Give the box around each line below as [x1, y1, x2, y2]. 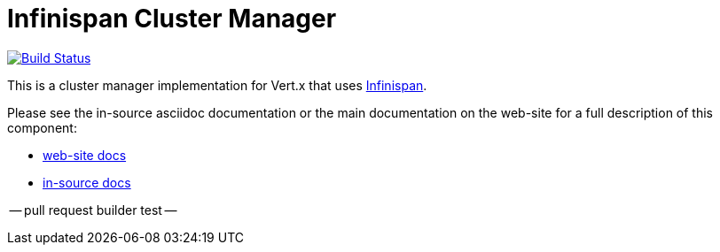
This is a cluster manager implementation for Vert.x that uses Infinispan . [7, 77, 427, 93]
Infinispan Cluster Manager [7, 4, 337, 34]
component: [7, 119, 77, 135]
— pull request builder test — [9, 202, 177, 218]
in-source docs [43, 174, 131, 190]
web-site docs [43, 147, 127, 163]
